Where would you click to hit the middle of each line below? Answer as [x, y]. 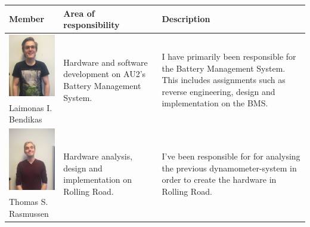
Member [27, 19]
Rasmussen [29, 213]
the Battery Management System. [224, 68]
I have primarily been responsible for [229, 56]
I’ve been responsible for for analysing [231, 156]
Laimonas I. [31, 107]
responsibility [92, 25]
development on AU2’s [105, 74]
